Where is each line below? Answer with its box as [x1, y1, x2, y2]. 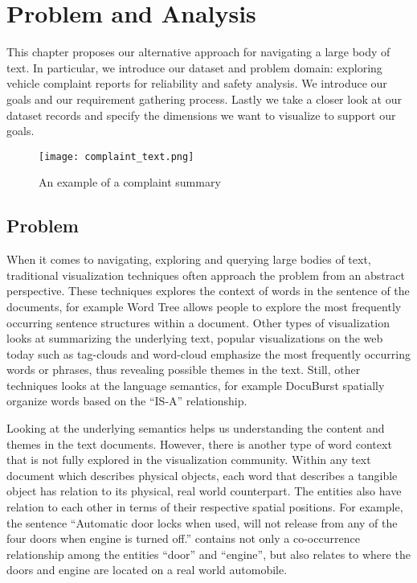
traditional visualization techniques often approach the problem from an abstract [6, 266, 405, 283]
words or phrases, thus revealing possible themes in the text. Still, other [6, 361, 361, 378]
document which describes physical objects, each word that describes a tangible [6, 466, 398, 483]
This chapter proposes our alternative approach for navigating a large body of [6, 43, 390, 60]
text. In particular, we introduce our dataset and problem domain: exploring [6, 59, 382, 76]
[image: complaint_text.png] [39, 150, 194, 162]
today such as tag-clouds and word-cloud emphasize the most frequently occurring [6, 345, 411, 362]
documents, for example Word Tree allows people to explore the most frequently [6, 298, 402, 314]
